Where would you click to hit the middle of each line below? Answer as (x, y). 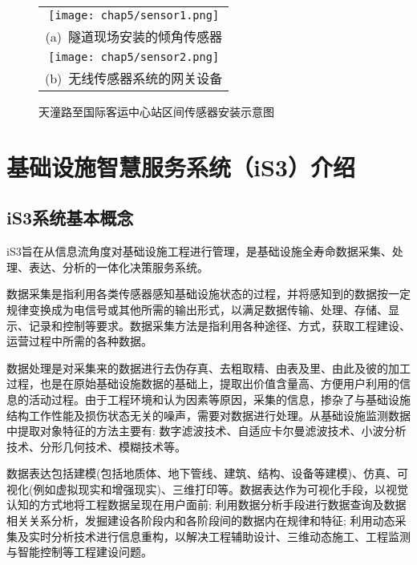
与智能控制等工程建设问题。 (79, 552)
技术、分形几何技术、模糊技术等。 (96, 446)
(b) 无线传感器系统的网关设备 (134, 78)
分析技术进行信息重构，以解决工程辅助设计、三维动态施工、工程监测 (231, 536)
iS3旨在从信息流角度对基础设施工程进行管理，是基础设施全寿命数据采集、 (199, 251)
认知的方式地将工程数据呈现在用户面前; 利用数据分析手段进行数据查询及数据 (206, 504)
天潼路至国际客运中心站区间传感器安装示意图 (156, 111)
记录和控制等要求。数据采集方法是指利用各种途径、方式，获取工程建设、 (219, 325)
